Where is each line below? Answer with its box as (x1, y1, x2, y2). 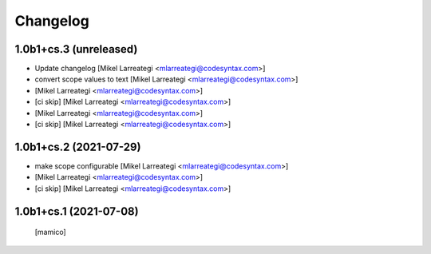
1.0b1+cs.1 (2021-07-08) (14, 204, 139, 218)
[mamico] (34, 228, 67, 237)
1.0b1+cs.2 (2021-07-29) (14, 140, 141, 153)
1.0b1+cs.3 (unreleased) (14, 42, 138, 56)
